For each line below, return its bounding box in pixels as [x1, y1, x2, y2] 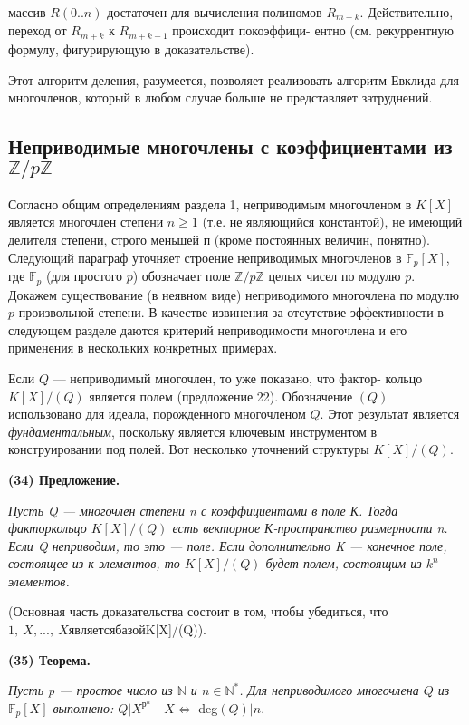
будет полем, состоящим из [265, 554, 422, 573]
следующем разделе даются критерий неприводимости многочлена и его [8, 320, 407, 339]
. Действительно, [359, 3, 454, 21]
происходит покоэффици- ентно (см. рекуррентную [172, 21, 455, 40]
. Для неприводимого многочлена [239, 681, 419, 700]
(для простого [45, 266, 123, 285]
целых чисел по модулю [268, 266, 401, 285]
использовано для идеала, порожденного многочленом [8, 404, 306, 423]
